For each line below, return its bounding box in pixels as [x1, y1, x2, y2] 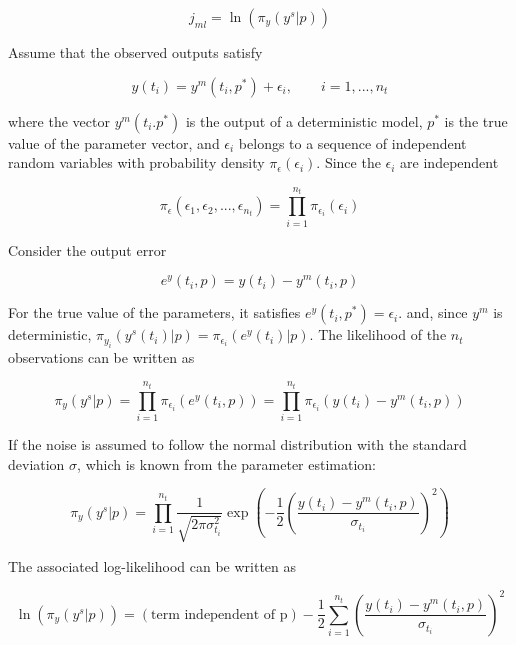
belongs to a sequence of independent [238, 132, 467, 153]
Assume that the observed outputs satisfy [8, 42, 263, 62]
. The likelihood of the [309, 324, 447, 345]
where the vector [8, 110, 110, 131]
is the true [444, 110, 508, 131]
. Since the [316, 152, 381, 173]
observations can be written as [8, 346, 195, 367]
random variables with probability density [8, 152, 265, 173]
